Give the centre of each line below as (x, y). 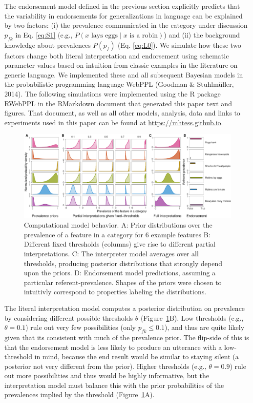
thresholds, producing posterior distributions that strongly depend (123, 263)
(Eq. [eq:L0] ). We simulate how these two (179, 45)
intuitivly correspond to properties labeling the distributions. (115, 292)
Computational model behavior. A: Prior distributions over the (118, 225)
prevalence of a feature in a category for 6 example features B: (117, 234)
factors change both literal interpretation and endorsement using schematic (117, 55)
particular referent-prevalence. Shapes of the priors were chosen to (123, 282)
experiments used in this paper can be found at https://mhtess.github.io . (114, 122)
